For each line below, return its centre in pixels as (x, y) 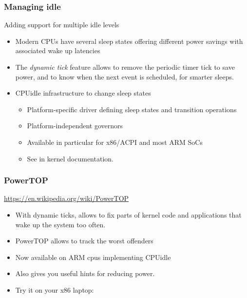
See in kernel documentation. (70, 158)
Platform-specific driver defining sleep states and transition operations (132, 109)
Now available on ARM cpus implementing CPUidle (93, 257)
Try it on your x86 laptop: (55, 289)
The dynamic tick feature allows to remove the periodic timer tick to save (125, 67)
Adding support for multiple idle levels (62, 25)
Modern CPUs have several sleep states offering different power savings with (129, 41)
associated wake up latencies (58, 50)
